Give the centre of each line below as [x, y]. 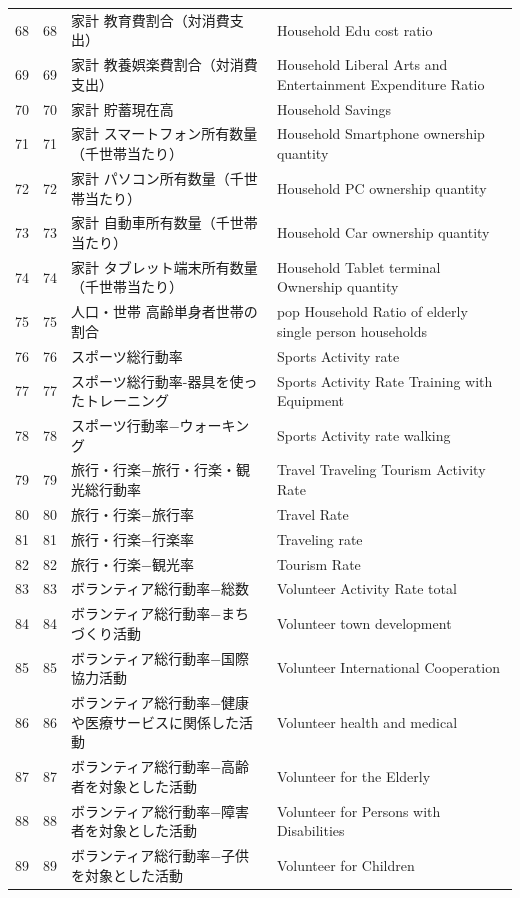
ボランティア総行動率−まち [160, 613]
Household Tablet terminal [358, 266]
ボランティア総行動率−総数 [160, 588]
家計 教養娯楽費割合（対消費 [164, 64]
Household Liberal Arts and [362, 64]
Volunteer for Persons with [358, 810]
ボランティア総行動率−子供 [160, 854]
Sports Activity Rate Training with [384, 380]
